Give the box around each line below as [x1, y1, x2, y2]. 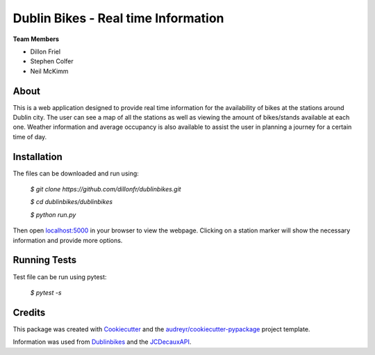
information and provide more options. [12, 236, 123, 244]
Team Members [12, 35, 59, 43]
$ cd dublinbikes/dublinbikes [30, 198, 113, 206]
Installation [12, 150, 62, 163]
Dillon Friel [30, 47, 61, 56]
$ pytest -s [30, 288, 62, 297]
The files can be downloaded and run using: [12, 169, 139, 177]
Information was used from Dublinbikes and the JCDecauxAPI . [12, 338, 192, 346]
